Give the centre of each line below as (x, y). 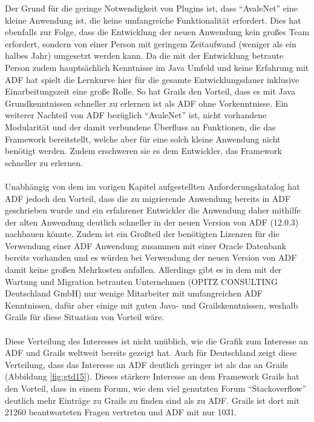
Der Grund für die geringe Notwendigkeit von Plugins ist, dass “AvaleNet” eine (151, 8)
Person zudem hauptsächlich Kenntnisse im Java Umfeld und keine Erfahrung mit (157, 67)
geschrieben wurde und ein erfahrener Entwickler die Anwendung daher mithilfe (153, 210)
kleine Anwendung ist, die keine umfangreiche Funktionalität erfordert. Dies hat (153, 20)
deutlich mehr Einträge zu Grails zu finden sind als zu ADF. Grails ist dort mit (152, 400)
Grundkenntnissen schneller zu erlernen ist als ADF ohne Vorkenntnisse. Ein (147, 103)
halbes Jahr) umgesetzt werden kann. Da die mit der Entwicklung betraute (144, 55)
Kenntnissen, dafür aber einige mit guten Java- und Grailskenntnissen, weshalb (152, 305)
